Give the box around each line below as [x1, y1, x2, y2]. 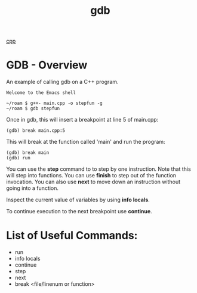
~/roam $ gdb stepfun [6, 105, 60, 111]
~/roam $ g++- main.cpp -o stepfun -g [6, 100, 103, 107]
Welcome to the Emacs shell [6, 90, 76, 96]
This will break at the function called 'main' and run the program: [6, 138, 165, 146]
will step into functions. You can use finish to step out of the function [6, 172, 177, 179]
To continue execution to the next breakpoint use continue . [6, 208, 152, 215]
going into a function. [6, 185, 59, 192]
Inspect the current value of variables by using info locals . [6, 196, 150, 204]
